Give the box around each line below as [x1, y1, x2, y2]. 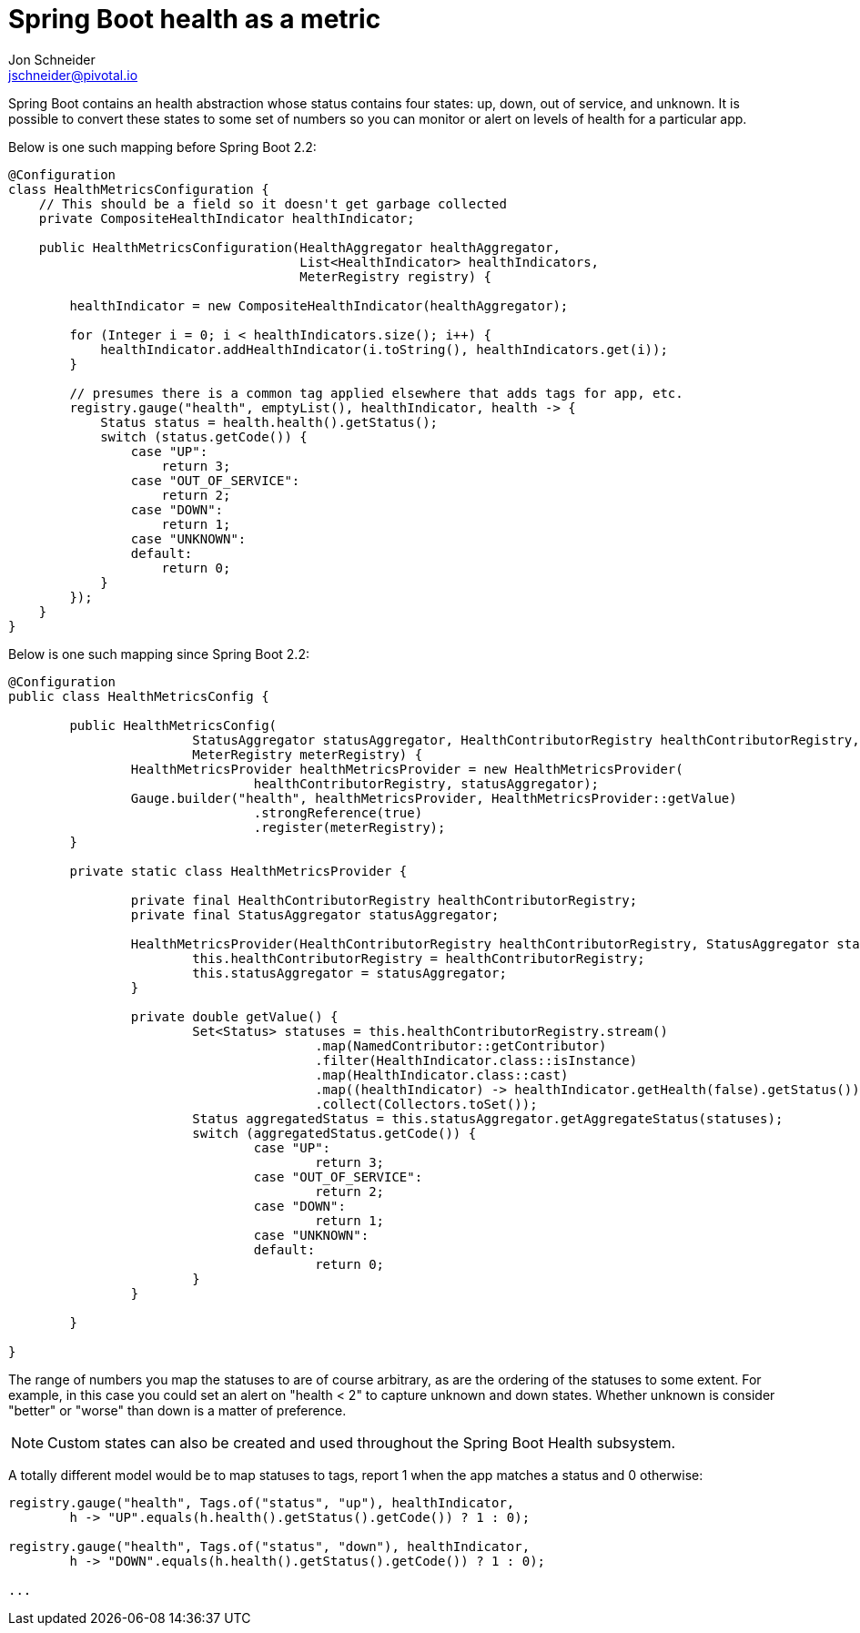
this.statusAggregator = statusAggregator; [192, 965, 507, 980]
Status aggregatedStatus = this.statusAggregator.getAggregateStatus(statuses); [192, 1111, 784, 1126]
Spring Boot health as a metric [8, 4, 381, 35]
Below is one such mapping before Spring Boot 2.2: [8, 138, 317, 155]
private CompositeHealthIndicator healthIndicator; [38, 210, 415, 226]
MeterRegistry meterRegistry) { [192, 746, 423, 762]
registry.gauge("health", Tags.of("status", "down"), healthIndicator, [8, 1538, 531, 1554]
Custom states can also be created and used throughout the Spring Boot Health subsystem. [47, 1433, 676, 1452]
